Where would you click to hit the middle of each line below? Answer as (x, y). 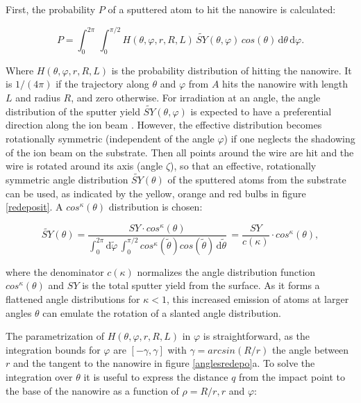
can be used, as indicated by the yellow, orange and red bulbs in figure (156, 193)
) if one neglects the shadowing (289, 139)
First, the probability (51, 9)
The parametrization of (55, 336)
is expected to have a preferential (261, 111)
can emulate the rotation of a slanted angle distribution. (162, 312)
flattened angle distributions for (73, 298)
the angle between (311, 349)
